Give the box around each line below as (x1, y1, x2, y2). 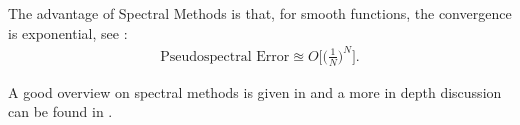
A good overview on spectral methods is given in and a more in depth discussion (8, 81, 502, 102)
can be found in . (8, 101, 113, 122)
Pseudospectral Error (160, 49, 290, 64)
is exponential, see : (8, 22, 128, 43)
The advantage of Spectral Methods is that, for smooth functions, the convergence (8, 3, 512, 23)
